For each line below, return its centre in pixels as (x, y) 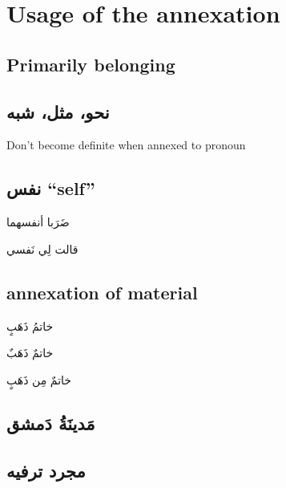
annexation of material (102, 292)
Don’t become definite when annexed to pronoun (126, 145)
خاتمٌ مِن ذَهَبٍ (39, 379)
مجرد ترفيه (46, 470)
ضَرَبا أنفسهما (38, 222)
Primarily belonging (91, 64)
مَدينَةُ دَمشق (51, 423)
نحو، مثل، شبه (58, 111)
